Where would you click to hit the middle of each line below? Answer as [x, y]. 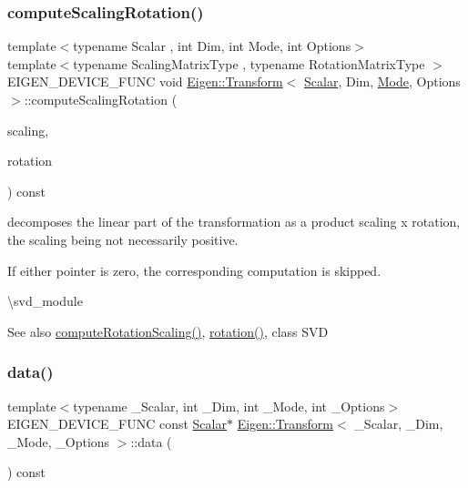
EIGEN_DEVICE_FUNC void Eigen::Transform [145, 81]
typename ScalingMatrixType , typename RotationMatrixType [249, 63]
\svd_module [45, 301]
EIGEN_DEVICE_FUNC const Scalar [117, 424]
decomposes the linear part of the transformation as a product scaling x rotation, [234, 222]
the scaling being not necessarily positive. [123, 239]
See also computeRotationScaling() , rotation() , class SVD [168, 331]
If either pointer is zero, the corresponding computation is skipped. [194, 270]
